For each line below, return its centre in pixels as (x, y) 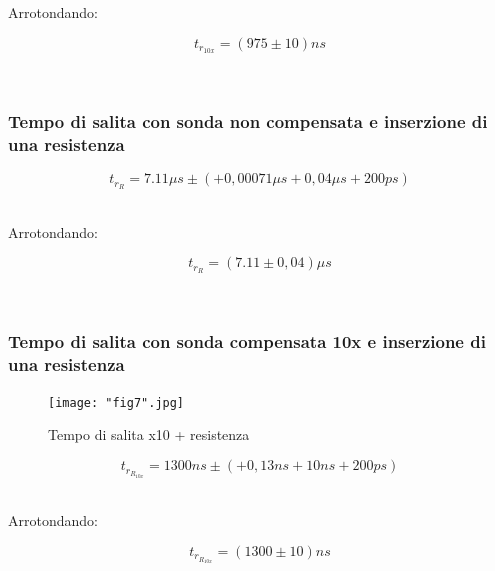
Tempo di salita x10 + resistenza (149, 434)
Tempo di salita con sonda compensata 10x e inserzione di (247, 340)
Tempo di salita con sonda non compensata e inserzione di (248, 120)
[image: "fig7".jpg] (116, 402)
